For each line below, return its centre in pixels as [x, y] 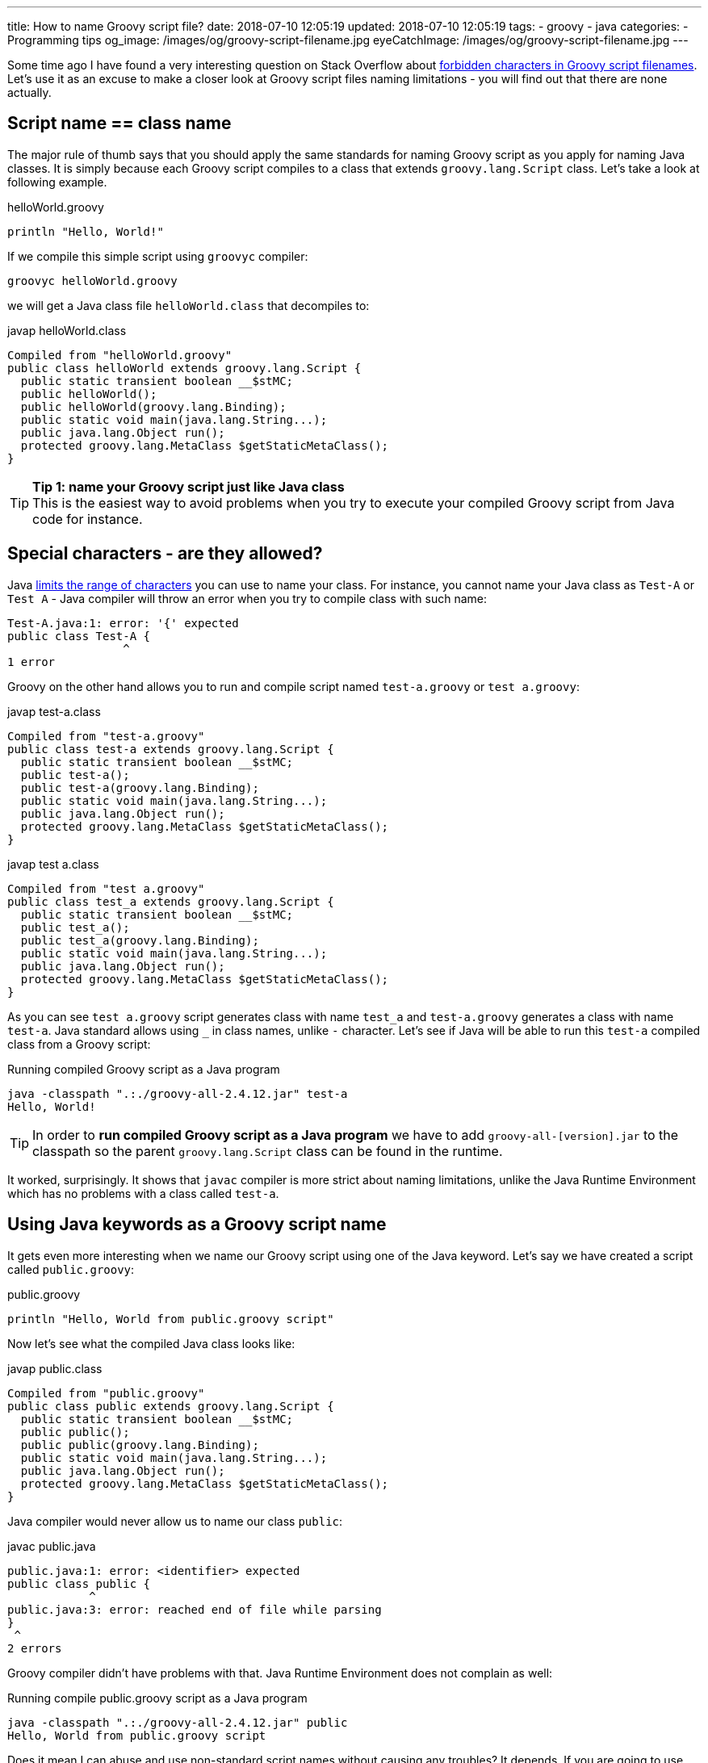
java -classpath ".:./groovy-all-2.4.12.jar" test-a [178, 1093]
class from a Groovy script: [79, 1044]
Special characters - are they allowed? [165, 554]
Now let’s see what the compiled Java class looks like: [151, 1343]
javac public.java [52, 1546]
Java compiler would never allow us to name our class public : [175, 1521]
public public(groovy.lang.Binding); [140, 1445]
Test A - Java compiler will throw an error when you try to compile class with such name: [247, 598]
